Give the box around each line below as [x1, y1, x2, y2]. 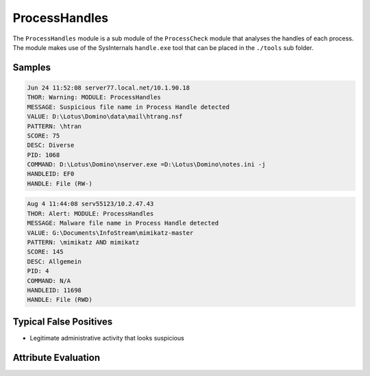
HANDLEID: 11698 [27, 286, 82, 294]
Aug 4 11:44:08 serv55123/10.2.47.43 [27, 200, 154, 208]
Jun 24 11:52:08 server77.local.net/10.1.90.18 [27, 84, 190, 92]
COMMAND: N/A [27, 277, 71, 284]
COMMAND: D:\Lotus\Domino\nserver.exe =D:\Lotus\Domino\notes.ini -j [27, 161, 266, 168]
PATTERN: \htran [27, 122, 82, 130]
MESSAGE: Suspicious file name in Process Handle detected [27, 103, 230, 111]
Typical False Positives [12, 316, 113, 327]
